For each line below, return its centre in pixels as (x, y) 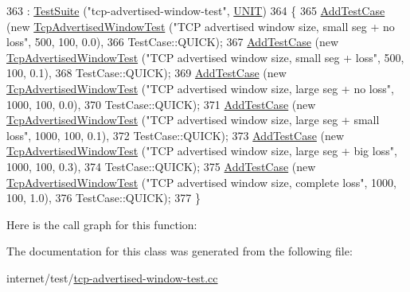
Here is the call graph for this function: (102, 224)
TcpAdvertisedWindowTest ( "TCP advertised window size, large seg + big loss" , (202, 151)
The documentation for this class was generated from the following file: (180, 251)
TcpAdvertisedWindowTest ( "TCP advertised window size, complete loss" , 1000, (201, 182)
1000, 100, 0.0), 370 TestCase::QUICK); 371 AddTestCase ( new (161, 104)
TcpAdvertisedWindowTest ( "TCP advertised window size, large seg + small (193, 120)
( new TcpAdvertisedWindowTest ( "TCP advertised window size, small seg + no (201, 26)
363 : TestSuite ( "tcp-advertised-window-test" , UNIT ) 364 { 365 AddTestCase (196, 10)
